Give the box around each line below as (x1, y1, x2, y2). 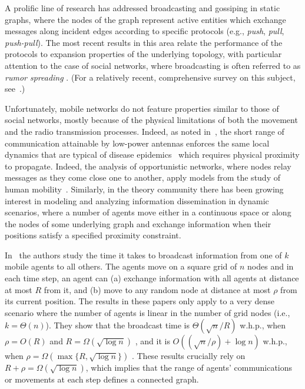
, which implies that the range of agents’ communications (85, 361, 293, 374)
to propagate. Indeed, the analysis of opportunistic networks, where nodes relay (5, 159, 291, 172)
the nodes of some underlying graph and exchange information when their (5, 217, 271, 230)
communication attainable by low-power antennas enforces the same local (5, 137, 270, 149)
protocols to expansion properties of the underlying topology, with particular (5, 48, 282, 60)
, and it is (135, 335, 170, 347)
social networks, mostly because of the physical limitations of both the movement (5, 114, 298, 126)
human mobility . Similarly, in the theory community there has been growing (5, 182, 284, 195)
